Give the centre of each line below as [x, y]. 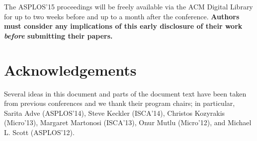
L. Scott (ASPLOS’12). [39, 132]
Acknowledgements [70, 70]
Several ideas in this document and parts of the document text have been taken [125, 93]
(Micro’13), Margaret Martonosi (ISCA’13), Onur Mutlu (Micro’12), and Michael [128, 122]
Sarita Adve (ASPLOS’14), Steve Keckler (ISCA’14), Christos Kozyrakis [115, 113]
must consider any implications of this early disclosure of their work [123, 26]
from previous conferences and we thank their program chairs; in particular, [120, 103]
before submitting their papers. [58, 35]
